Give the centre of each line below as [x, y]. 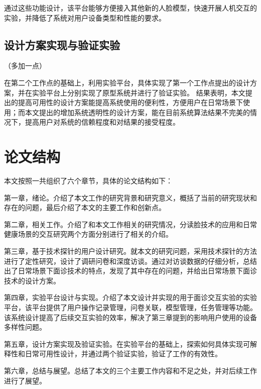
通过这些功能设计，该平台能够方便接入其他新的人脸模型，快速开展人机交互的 [130, 8]
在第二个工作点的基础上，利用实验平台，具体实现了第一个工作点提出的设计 [127, 82]
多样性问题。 [25, 327]
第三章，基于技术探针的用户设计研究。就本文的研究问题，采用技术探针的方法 [130, 251]
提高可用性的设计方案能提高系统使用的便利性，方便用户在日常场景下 [130, 102]
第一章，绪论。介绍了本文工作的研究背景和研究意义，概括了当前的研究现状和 [130, 197]
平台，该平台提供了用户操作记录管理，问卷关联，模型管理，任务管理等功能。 [130, 307]
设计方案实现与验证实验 [62, 44]
